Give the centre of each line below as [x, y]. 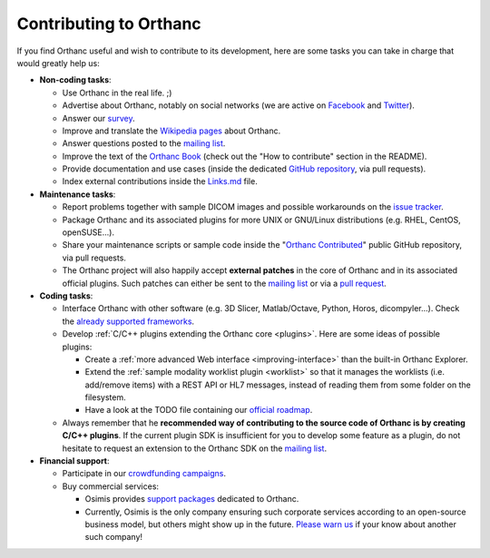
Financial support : [74, 461]
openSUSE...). [88, 232]
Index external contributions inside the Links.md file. [160, 181]
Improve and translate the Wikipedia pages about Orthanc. [171, 131]
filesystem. [105, 397]
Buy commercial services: [110, 486]
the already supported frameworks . [128, 321]
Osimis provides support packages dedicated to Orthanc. [192, 499]
